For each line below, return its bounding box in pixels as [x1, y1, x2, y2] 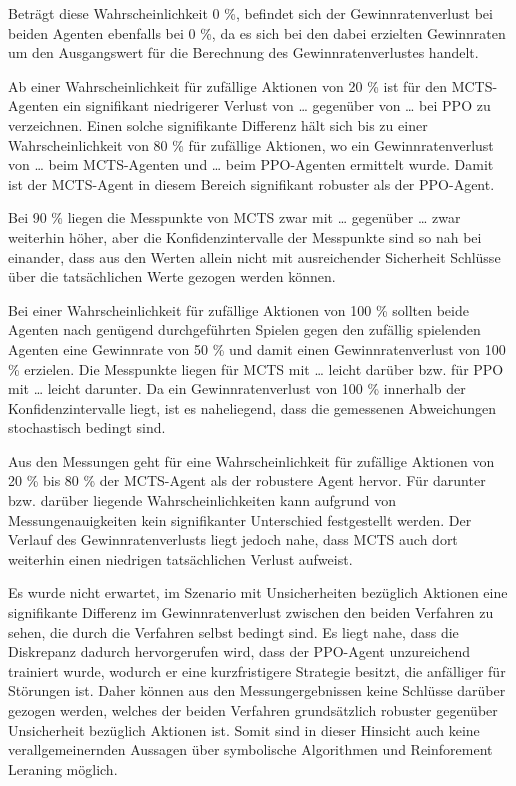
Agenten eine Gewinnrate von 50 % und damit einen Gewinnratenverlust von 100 [8, 338, 506, 359]
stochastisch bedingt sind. [8, 417, 166, 438]
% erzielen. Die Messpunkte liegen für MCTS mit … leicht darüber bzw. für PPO [8, 358, 504, 379]
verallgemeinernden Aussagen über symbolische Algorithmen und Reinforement [8, 739, 493, 760]
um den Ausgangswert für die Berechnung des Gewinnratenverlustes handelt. [8, 42, 479, 63]
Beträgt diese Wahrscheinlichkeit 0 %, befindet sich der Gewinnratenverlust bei [8, 3, 493, 23]
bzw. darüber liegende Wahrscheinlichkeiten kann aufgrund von [8, 490, 397, 511]
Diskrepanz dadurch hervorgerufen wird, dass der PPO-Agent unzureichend [8, 641, 471, 662]
